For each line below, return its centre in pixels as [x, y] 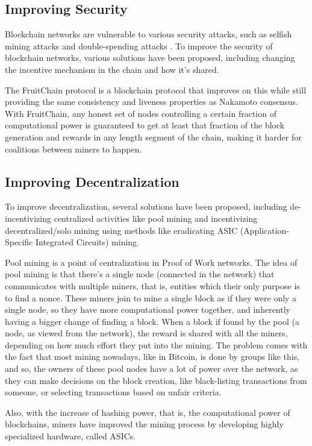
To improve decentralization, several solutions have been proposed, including [146, 206]
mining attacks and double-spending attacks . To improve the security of [139, 46]
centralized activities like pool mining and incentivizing [156, 218]
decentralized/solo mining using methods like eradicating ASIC [121, 230]
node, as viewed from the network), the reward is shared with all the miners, [146, 333]
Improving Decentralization [92, 181]
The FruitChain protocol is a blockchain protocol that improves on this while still [156, 90]
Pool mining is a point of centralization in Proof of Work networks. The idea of [151, 262]
